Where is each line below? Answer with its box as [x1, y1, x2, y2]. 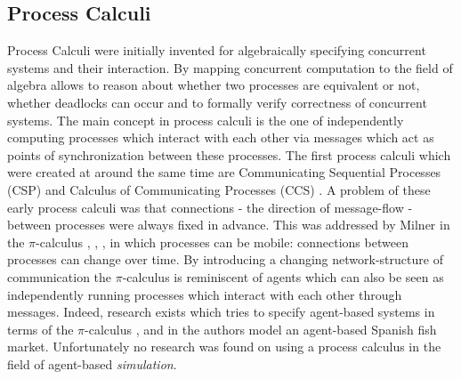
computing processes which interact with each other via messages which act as [7, 128, 434, 147]
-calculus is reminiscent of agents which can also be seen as [122, 267, 444, 286]
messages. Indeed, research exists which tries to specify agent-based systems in [7, 302, 435, 321]
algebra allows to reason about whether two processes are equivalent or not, [7, 76, 420, 94]
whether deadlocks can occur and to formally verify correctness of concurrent [7, 93, 427, 111]
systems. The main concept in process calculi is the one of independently [7, 110, 404, 129]
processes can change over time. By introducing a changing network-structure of [7, 250, 443, 269]
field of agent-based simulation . [7, 354, 177, 373]
